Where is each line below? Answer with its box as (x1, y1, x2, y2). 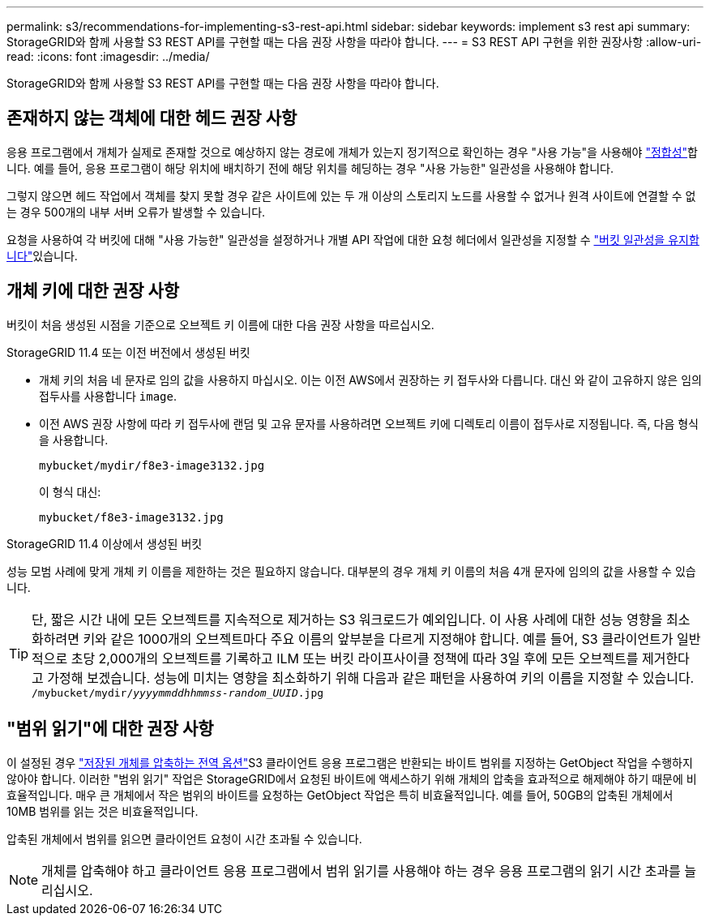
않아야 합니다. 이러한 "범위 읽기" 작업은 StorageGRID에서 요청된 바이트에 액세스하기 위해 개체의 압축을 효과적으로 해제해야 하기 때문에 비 (6, 771, 697, 786)
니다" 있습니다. (6, 248, 78, 263)
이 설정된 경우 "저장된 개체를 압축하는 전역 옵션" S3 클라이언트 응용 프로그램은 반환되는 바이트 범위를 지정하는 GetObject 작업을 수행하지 (6, 755, 693, 770)
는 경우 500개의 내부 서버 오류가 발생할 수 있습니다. (6, 204, 266, 219)
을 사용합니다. (39, 432, 109, 447)
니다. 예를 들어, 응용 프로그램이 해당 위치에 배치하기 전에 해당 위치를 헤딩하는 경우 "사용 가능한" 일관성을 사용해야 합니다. (6, 161, 614, 175)
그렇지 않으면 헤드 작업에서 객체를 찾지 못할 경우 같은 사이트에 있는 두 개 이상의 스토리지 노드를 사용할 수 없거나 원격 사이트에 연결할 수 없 (6, 188, 696, 203)
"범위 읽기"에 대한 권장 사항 (6, 718, 214, 740)
